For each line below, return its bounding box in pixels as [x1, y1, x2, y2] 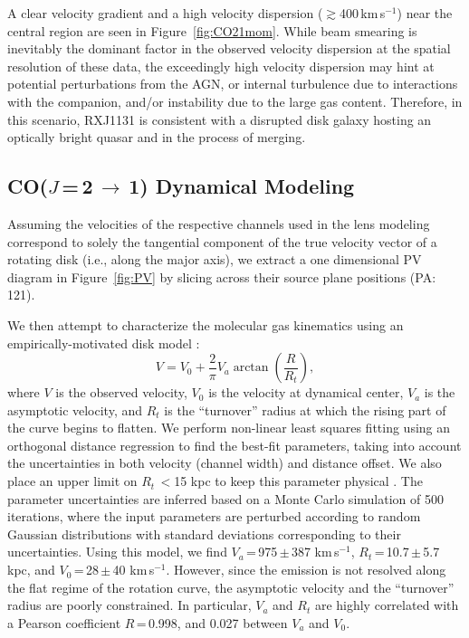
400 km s [339, 4, 386, 22]
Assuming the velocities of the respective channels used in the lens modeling [7, 214, 430, 233]
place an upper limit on [7, 471, 138, 490]
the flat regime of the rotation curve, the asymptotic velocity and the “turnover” [7, 577, 455, 596]
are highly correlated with [314, 595, 459, 614]
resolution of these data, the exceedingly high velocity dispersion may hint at [7, 56, 435, 75]
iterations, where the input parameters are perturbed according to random [7, 507, 421, 526]
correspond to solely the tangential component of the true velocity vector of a [7, 232, 437, 251]
